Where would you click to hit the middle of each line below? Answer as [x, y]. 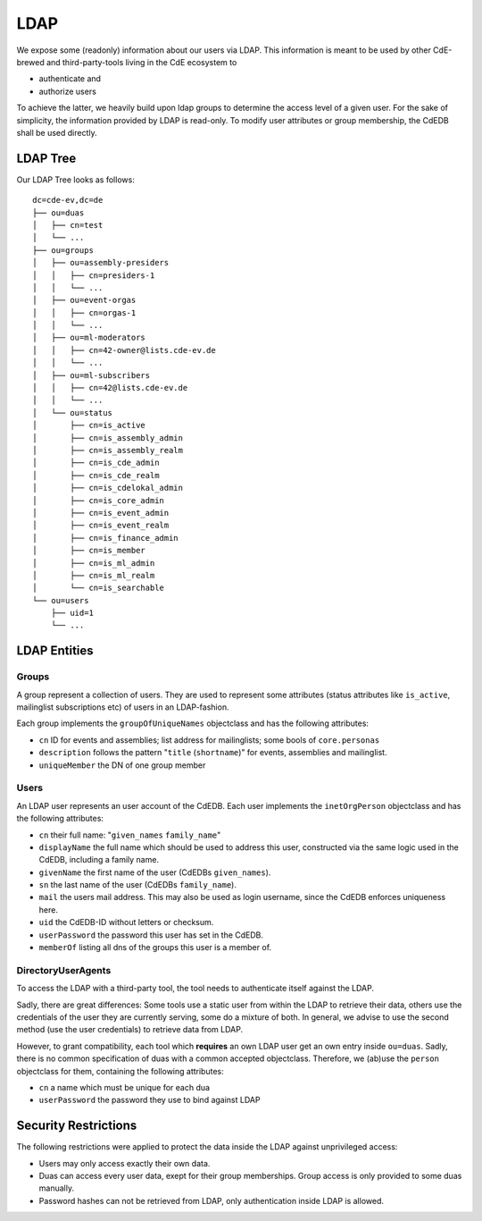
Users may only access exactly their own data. [125, 1163]
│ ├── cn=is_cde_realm [96, 475]
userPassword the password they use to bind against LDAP [150, 1100]
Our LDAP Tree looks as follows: [76, 180]
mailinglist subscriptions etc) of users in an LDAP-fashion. [123, 707]
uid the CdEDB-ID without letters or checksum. [126, 922]
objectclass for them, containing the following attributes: [120, 1071]
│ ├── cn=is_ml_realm [94, 575]
